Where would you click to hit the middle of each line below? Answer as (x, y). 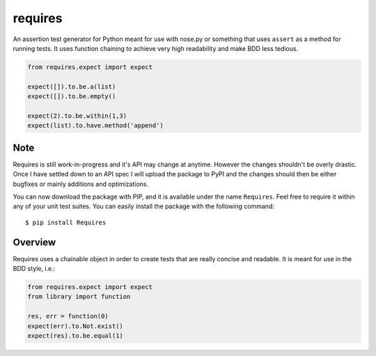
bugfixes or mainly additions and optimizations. (81, 184)
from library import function (79, 297)
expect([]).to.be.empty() (72, 96)
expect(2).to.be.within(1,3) (77, 116)
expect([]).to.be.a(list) (72, 86)
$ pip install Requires (66, 222)
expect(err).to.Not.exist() (75, 326)
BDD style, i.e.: (34, 269)
